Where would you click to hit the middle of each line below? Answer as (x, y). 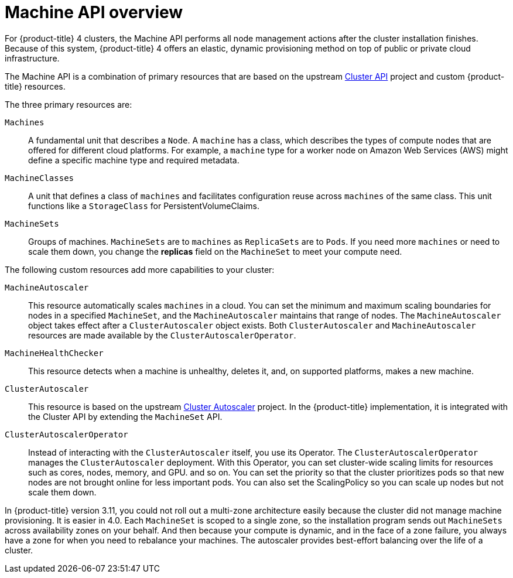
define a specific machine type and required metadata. (134, 160)
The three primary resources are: (69, 104)
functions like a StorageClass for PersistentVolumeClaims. (144, 206)
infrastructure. (32, 58)
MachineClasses (40, 178)
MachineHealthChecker (54, 353)
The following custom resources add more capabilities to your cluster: (140, 269)
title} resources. (35, 86)
